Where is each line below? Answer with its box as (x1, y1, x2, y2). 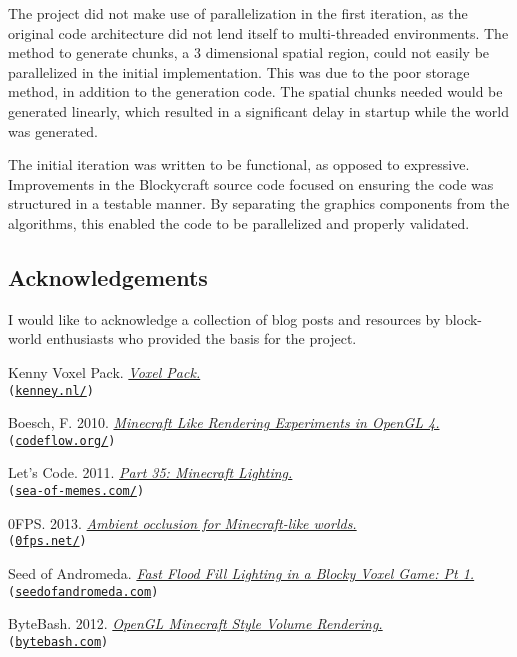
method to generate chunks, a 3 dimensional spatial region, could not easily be (8, 42, 490, 63)
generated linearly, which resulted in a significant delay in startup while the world (8, 100, 509, 121)
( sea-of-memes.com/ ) (8, 484, 145, 499)
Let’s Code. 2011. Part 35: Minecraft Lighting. (8, 462, 293, 483)
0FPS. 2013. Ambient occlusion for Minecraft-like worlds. (8, 512, 357, 533)
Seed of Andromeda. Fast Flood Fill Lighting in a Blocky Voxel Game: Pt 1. (8, 562, 475, 583)
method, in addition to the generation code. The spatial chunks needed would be (8, 81, 503, 102)
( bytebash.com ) (8, 634, 109, 649)
